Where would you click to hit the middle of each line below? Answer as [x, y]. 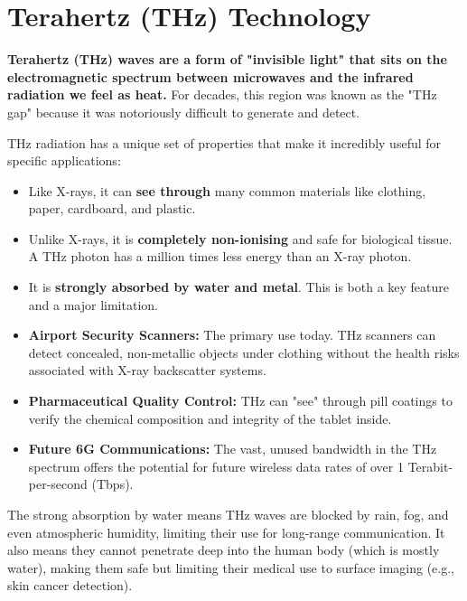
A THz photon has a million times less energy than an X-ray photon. [220, 256]
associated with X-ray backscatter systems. [147, 370]
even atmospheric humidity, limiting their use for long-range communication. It [226, 532]
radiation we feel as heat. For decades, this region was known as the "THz [222, 94]
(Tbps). [112, 484]
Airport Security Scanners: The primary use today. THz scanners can [232, 335]
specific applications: [64, 160]
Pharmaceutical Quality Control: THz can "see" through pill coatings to [240, 401]
